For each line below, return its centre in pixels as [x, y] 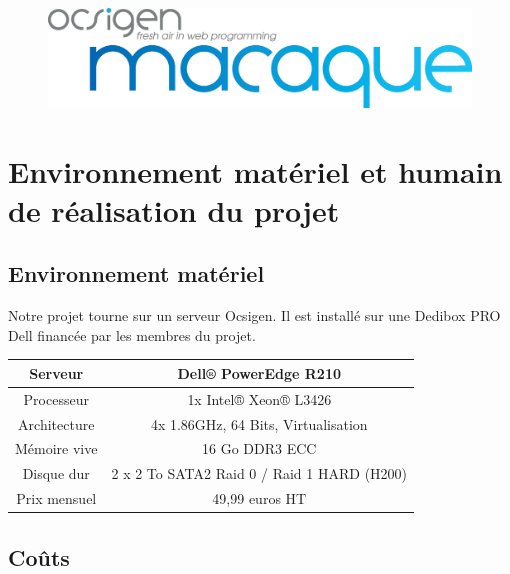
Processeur [56, 398]
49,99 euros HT [259, 498]
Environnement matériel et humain [255, 170]
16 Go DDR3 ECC [259, 448]
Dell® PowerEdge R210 [259, 372]
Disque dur [56, 473]
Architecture [56, 423]
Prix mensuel [56, 498]
